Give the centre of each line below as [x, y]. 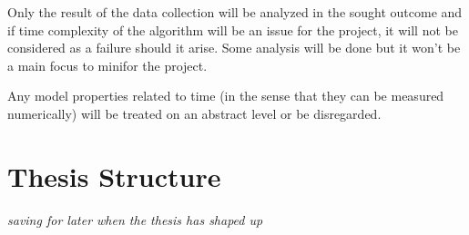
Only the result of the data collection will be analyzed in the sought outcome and [235, 12]
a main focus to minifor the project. [107, 65]
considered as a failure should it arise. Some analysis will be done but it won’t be [234, 48]
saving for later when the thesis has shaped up [135, 219]
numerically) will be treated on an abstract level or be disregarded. [194, 113]
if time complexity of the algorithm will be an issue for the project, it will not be [233, 29]
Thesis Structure [114, 176]
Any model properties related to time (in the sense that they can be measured [226, 96]
